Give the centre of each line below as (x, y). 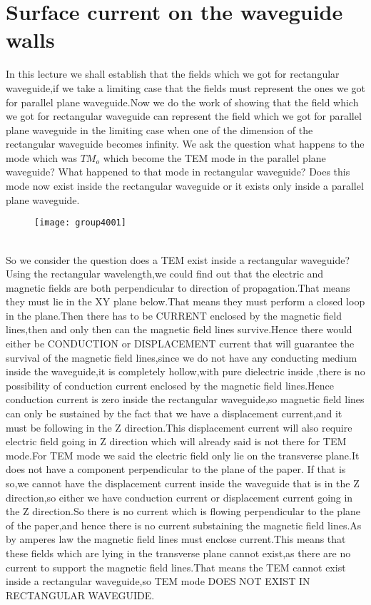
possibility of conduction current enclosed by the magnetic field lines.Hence (170, 385)
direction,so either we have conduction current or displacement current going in (179, 497)
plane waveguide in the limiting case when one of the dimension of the (159, 129)
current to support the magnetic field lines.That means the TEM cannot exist (176, 567)
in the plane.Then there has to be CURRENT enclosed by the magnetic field (174, 315)
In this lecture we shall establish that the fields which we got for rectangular (173, 74)
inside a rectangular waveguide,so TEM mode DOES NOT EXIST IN (158, 581)
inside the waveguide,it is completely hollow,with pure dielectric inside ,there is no (185, 371)
